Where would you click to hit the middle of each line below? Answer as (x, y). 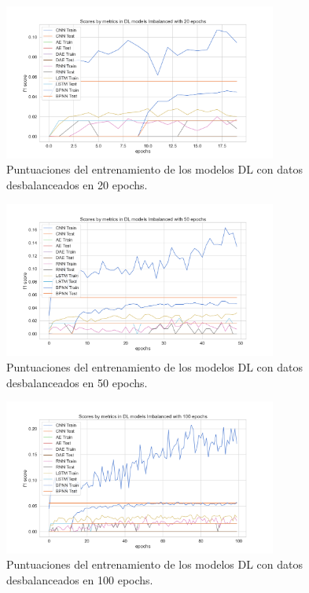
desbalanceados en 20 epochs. (77, 184)
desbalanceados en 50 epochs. (77, 382)
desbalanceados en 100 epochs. (80, 580)
